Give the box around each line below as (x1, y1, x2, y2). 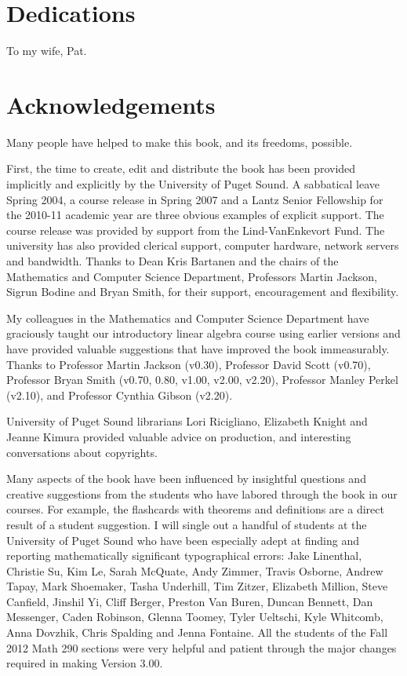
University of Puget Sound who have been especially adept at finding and (6, 532, 359, 548)
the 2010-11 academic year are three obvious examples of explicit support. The (6, 206, 384, 223)
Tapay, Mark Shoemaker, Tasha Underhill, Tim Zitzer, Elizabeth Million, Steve (6, 578, 388, 594)
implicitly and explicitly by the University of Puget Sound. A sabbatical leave (6, 176, 380, 192)
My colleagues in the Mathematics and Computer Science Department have (6, 309, 369, 326)
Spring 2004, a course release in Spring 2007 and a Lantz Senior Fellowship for (6, 191, 383, 207)
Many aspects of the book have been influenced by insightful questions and (6, 470, 366, 487)
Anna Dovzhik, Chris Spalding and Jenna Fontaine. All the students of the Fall (6, 624, 388, 641)
